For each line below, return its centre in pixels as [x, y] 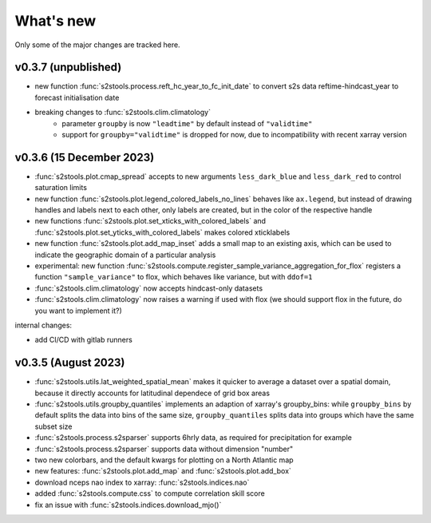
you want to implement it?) [79, 311]
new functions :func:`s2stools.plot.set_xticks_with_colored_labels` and [150, 221]
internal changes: [43, 325]
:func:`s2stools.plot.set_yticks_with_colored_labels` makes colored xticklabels [162, 232]
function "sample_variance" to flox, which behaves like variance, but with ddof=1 [174, 277]
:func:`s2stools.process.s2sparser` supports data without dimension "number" [164, 449]
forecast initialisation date [77, 97]
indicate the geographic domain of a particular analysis [125, 255]
